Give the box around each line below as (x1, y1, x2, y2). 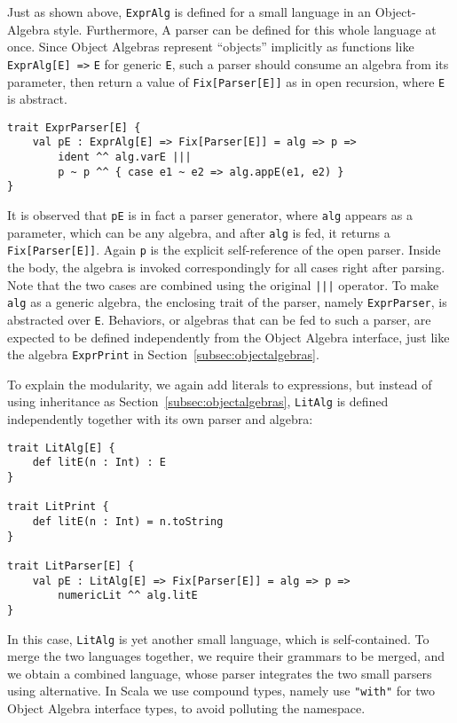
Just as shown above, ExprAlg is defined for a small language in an (7, 3, 372, 20)
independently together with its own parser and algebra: (7, 410, 313, 428)
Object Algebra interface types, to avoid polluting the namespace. (7, 699, 366, 718)
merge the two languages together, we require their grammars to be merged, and (7, 647, 445, 665)
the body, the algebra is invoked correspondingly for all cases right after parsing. (7, 258, 445, 276)
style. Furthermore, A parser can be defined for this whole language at (53, 20, 437, 38)
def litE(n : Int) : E (32, 456, 166, 469)
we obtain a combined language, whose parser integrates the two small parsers (7, 664, 432, 682)
